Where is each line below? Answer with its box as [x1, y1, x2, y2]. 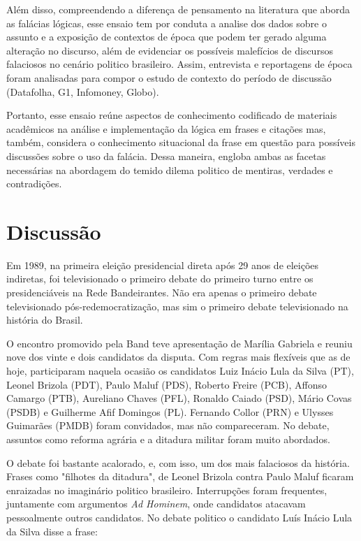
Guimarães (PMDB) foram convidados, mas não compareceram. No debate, [6, 418, 330, 433]
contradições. [6, 176, 62, 191]
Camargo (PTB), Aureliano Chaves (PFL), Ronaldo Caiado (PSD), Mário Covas [6, 391, 352, 405]
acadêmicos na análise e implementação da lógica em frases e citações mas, [6, 121, 326, 136]
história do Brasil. [6, 312, 83, 327]
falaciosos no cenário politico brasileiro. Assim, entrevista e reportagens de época [6, 57, 353, 71]
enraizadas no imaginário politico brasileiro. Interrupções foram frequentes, [6, 482, 327, 497]
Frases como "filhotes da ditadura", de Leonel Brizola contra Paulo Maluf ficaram [6, 469, 354, 484]
